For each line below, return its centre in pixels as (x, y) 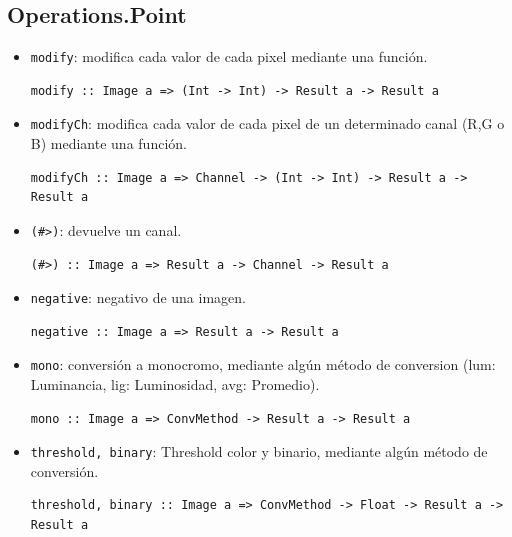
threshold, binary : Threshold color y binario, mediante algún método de (259, 451)
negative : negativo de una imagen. (138, 297)
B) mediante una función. (108, 143)
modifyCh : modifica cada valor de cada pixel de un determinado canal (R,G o (267, 123)
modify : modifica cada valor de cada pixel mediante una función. (229, 56)
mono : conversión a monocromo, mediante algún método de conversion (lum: (263, 364)
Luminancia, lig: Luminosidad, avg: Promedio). (175, 384)
